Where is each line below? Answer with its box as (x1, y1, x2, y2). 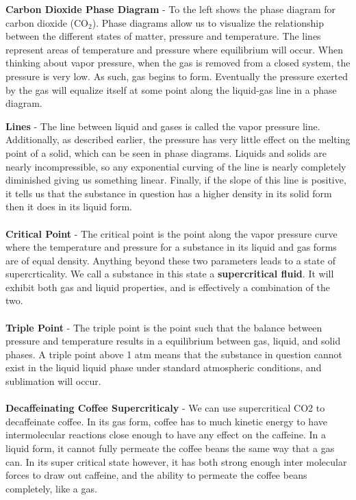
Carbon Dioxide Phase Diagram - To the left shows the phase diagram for (5, 2, 336, 16)
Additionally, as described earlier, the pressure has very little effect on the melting (5, 132, 351, 147)
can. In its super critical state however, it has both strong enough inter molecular (5, 454, 347, 468)
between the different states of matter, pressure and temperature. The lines (5, 29, 321, 43)
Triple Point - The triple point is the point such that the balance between (5, 320, 322, 334)
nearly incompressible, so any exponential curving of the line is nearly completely (5, 159, 346, 173)
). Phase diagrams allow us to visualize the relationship (92, 15, 324, 29)
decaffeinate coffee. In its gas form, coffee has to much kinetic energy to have (5, 414, 327, 428)
